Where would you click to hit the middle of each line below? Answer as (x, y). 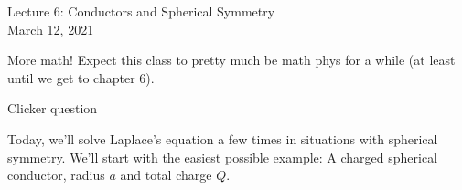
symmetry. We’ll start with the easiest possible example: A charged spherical (223, 157)
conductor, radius (56, 175)
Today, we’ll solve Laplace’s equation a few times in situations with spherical (223, 138)
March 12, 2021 (51, 29)
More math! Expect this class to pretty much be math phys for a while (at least (231, 60)
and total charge (166, 175)
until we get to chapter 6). (81, 77)
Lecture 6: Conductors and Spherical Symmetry (141, 11)
